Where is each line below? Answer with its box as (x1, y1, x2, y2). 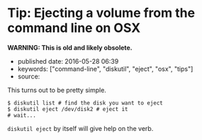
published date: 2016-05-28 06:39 (17, 57, 119, 65)
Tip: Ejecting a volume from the (7, 5, 196, 21)
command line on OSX (7, 20, 141, 36)
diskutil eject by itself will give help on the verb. (7, 124, 154, 132)
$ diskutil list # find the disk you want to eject (7, 99, 163, 107)
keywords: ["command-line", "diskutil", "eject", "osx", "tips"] (17, 64, 193, 73)
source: (17, 72, 40, 81)
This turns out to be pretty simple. (7, 86, 106, 94)
